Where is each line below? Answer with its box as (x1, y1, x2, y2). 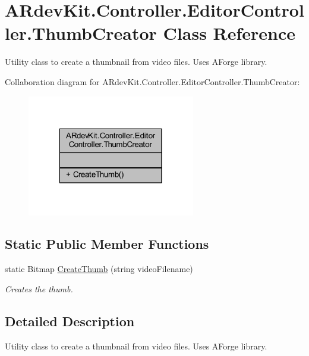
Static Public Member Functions (5, 235, 209, 253)
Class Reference (163, 21, 296, 45)
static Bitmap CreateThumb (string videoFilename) (5, 263, 193, 275)
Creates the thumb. (5, 282, 73, 295)
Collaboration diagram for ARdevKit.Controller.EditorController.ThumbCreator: (5, 75, 300, 88)
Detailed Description (5, 311, 135, 330)
